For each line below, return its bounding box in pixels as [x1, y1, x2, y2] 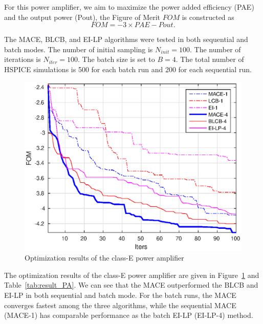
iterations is [4, 54, 41, 64]
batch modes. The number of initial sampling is [4, 44, 153, 54]
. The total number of [176, 54, 244, 64]
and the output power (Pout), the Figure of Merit [4, 11, 161, 22]
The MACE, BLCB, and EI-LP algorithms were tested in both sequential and [4, 34, 248, 45]
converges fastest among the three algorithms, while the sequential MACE [4, 299, 236, 310]
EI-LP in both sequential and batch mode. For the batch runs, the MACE [4, 289, 236, 300]
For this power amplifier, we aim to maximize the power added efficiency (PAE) [4, 2, 254, 12]
